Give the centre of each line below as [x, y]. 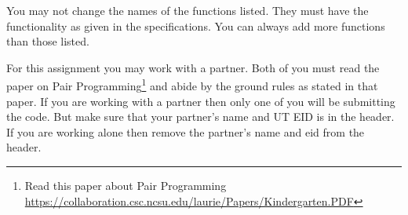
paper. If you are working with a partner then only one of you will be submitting [201, 101]
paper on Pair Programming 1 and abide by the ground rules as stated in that [192, 85]
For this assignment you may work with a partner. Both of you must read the [193, 67]
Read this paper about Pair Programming [126, 185]
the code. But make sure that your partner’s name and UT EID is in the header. [200, 117]
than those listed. [48, 41]
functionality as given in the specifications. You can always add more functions [196, 26]
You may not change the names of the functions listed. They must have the [188, 10]
